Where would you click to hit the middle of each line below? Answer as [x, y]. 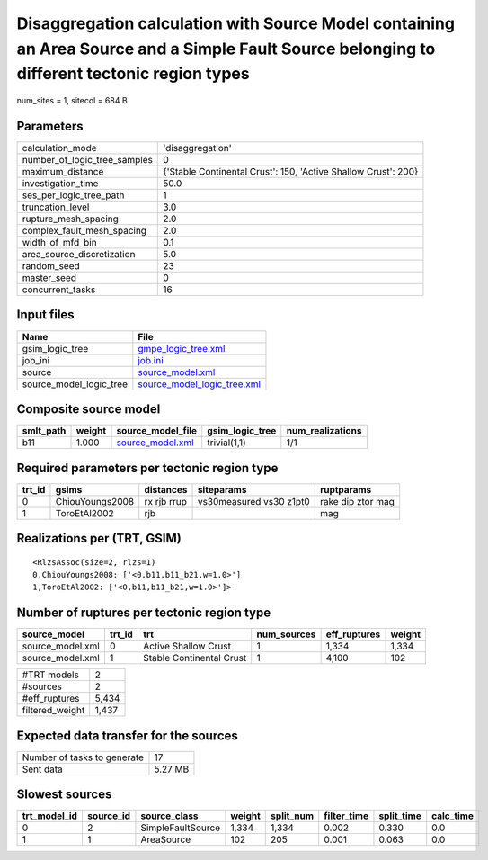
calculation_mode [60, 148]
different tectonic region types [133, 74]
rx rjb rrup [166, 501]
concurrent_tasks [59, 290]
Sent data [42, 769]
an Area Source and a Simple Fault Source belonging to [226, 49]
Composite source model [89, 409]
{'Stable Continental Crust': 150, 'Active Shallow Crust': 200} [291, 172]
